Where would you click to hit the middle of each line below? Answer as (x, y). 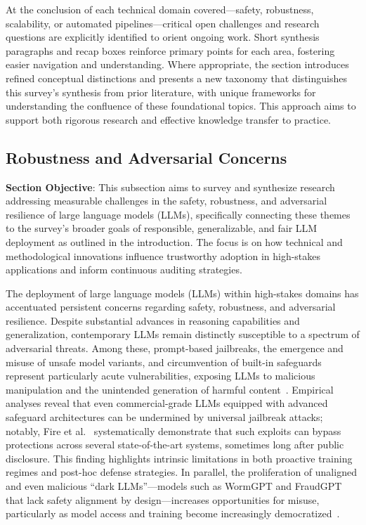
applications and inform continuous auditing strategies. (124, 270)
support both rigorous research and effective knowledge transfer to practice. (169, 119)
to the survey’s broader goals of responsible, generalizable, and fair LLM (162, 228)
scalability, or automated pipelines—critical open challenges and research (163, 23)
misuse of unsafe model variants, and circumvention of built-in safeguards (164, 362)
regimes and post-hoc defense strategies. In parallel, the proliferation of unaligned (181, 472)
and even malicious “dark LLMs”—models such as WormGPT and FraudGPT (174, 486)
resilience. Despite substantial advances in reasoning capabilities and (153, 320)
